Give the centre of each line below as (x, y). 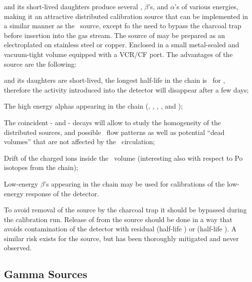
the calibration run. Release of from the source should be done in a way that (118, 219)
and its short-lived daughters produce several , (73, 6)
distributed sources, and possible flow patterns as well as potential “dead (114, 132)
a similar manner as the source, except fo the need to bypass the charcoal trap (123, 26)
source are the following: (40, 64)
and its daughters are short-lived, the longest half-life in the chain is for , (115, 80)
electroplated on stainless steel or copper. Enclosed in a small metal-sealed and (122, 45)
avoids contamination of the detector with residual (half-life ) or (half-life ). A (120, 229)
